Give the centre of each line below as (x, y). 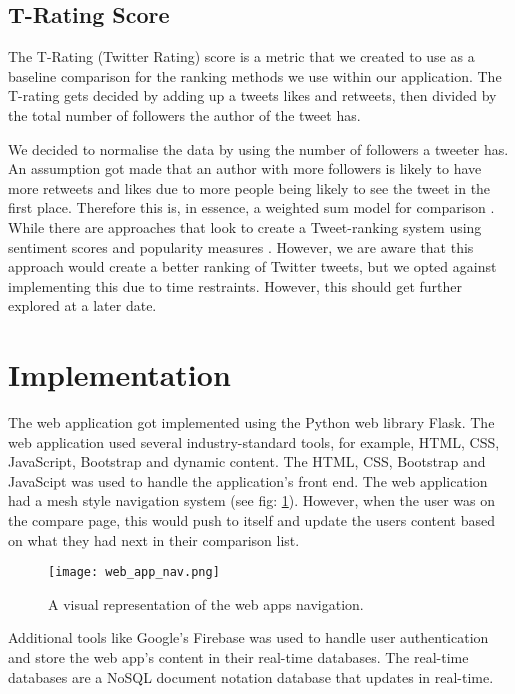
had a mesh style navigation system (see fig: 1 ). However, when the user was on (252, 500)
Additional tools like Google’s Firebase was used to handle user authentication (248, 637)
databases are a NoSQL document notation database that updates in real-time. (251, 676)
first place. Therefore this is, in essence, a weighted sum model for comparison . (251, 207)
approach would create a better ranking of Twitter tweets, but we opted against (252, 266)
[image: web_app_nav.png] (134, 572)
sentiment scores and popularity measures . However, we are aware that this (241, 246)
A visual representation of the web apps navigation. (206, 603)
